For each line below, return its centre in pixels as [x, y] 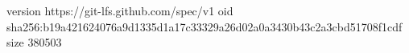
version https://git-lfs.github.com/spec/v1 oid [120, 10]
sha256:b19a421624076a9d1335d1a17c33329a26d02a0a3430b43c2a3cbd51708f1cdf [204, 26]
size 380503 [34, 42]
